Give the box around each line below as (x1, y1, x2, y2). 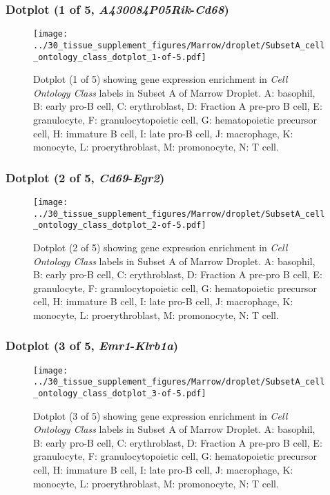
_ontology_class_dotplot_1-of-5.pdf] (33, 52, 206, 62)
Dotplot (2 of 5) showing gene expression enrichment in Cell (33, 240, 288, 254)
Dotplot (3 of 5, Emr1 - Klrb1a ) (6, 337, 179, 354)
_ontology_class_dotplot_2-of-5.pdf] (33, 220, 206, 231)
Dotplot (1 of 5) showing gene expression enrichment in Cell (33, 72, 288, 86)
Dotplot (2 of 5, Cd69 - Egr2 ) (6, 168, 165, 186)
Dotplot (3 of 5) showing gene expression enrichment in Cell (33, 408, 288, 423)
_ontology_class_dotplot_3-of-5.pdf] (33, 389, 206, 399)
